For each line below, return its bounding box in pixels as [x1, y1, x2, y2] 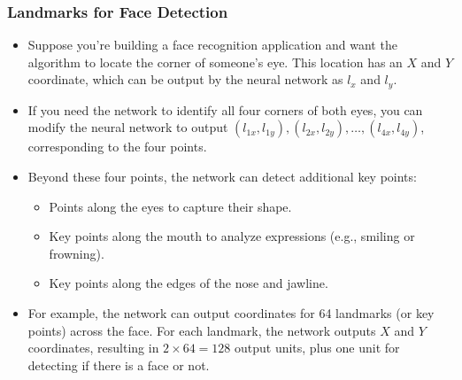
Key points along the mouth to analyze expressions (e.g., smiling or [49, 227, 415, 245]
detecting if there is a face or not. [27, 355, 210, 374]
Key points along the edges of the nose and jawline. [49, 274, 328, 292]
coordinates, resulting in [27, 338, 159, 357]
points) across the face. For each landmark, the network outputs [27, 321, 376, 339]
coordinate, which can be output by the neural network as [27, 70, 343, 89]
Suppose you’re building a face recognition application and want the [27, 35, 397, 54]
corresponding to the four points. [27, 137, 207, 156]
